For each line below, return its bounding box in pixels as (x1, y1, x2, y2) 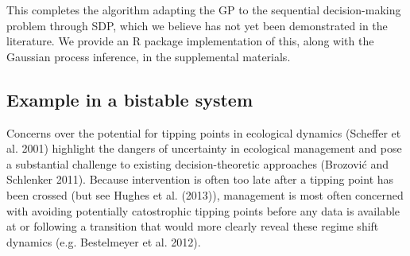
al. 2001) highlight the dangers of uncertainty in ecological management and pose (6, 140, 402, 157)
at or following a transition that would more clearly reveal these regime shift (6, 218, 379, 235)
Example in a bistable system (6, 87, 253, 111)
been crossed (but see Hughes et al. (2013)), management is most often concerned (6, 186, 404, 203)
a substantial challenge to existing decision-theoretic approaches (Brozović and (6, 155, 389, 172)
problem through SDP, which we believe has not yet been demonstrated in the (6, 17, 388, 33)
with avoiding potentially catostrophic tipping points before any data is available (6, 202, 400, 219)
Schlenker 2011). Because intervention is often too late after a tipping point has (6, 171, 394, 188)
